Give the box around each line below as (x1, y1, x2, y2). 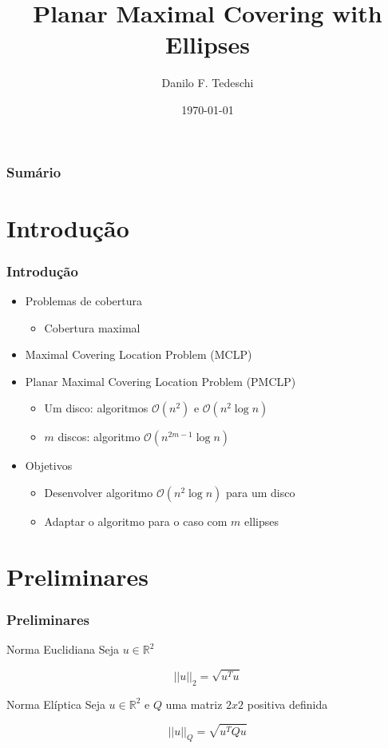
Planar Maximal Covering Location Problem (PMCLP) (25, 372, 296, 389)
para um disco (226, 483, 295, 500)
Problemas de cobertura (25, 292, 143, 309)
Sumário (6, 161, 61, 181)
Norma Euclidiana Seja (6, 641, 120, 658)
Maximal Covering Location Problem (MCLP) (25, 346, 252, 363)
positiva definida (247, 695, 328, 712)
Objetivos (25, 457, 73, 474)
